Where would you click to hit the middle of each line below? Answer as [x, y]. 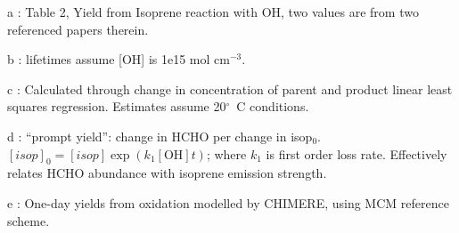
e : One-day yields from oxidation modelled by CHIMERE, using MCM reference [228, 202]
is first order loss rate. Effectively [357, 153]
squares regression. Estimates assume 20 [117, 106]
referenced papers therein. [78, 29]
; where [226, 153]
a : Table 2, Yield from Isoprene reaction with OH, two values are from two [213, 12]
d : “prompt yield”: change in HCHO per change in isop [160, 136]
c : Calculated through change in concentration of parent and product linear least [230, 88]
